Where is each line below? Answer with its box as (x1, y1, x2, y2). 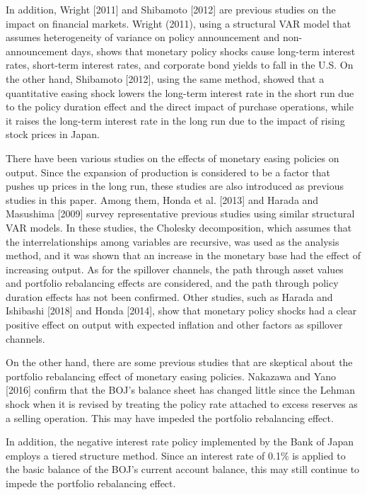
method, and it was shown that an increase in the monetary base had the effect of (6, 248, 361, 263)
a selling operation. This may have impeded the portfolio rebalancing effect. (6, 410, 334, 425)
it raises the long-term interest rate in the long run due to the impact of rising (6, 113, 345, 127)
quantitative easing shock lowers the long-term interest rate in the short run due (6, 85, 354, 100)
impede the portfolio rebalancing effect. (6, 476, 176, 490)
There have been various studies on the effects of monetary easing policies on (6, 150, 339, 165)
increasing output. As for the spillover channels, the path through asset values (6, 261, 344, 276)
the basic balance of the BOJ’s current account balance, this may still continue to (6, 462, 360, 477)
